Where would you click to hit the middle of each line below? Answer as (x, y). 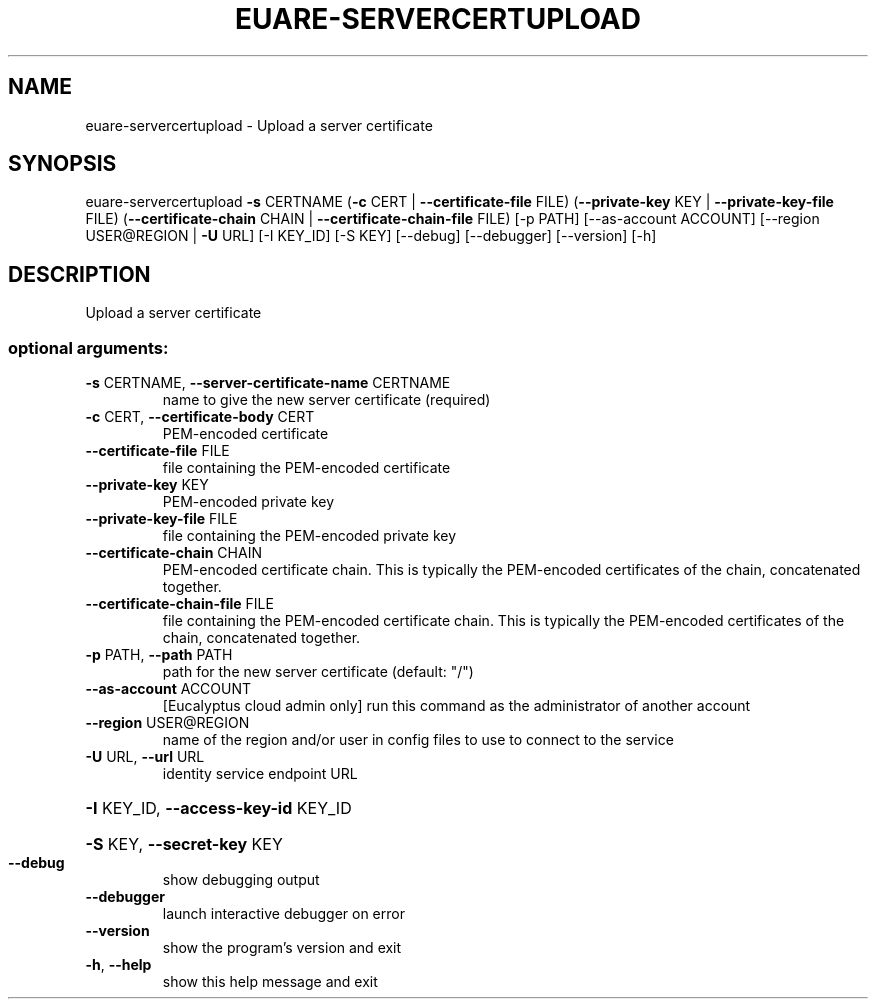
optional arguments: (88, 347)
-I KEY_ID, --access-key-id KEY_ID (218, 808)
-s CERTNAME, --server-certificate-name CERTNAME (268, 383)
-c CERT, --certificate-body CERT (200, 417)
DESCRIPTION (79, 274)
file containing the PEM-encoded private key (309, 536)
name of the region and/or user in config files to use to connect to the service (418, 740)
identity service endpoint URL (260, 774)
